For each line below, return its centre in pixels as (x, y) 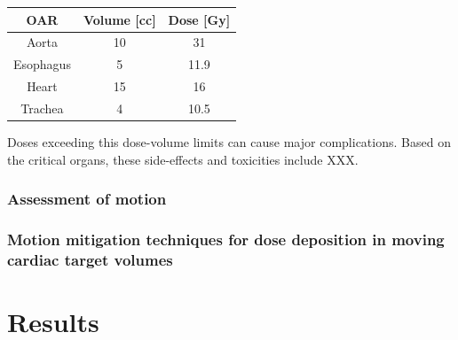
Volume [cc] (119, 19)
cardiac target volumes (90, 259)
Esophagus (42, 64)
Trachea (42, 108)
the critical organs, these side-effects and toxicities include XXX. (183, 159)
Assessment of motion (87, 199)
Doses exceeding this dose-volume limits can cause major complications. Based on (229, 141)
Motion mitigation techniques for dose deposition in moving (226, 239)
